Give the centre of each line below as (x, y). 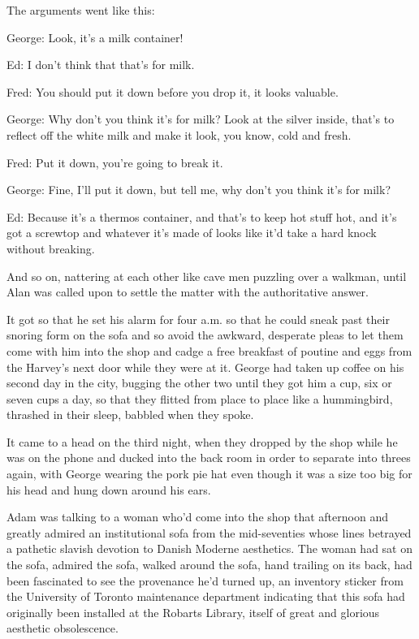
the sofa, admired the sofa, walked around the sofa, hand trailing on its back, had (209, 565)
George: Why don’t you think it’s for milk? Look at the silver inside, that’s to (201, 119)
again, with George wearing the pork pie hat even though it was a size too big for (209, 474)
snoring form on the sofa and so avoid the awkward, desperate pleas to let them (205, 335)
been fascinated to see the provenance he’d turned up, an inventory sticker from (205, 580)
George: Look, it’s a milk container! (95, 37)
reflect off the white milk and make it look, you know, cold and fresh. (179, 134)
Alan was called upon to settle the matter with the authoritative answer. (188, 292)
